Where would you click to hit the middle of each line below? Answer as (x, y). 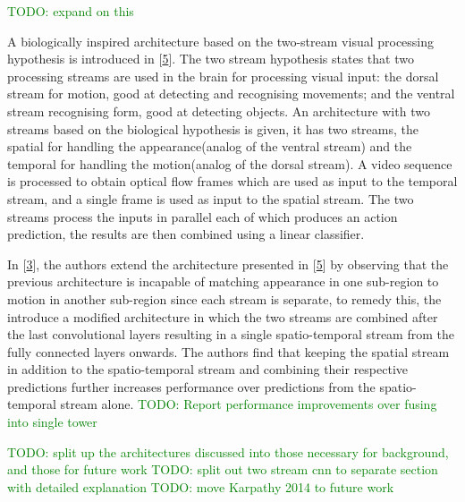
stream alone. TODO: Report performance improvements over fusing (249, 404)
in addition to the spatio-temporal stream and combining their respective (208, 369)
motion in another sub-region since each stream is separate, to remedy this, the (224, 298)
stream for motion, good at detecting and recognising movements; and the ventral (231, 94)
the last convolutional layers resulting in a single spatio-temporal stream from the (231, 334)
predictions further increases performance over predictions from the (191, 386)
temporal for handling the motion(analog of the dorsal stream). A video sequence (230, 163)
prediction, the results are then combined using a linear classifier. (186, 234)
